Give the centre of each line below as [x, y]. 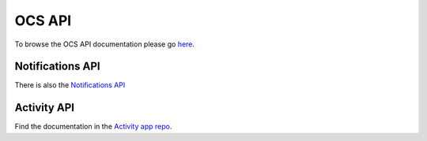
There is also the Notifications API [70, 85]
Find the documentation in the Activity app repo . [93, 127]
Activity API [45, 108]
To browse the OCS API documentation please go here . [105, 44]
